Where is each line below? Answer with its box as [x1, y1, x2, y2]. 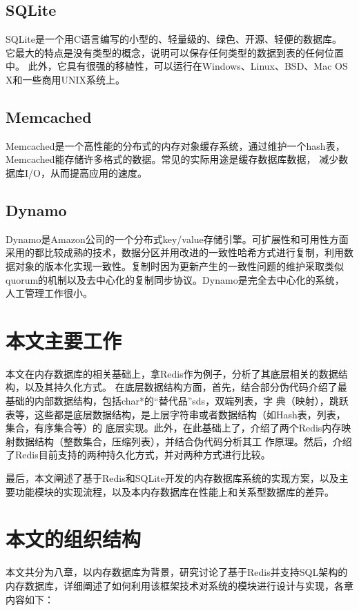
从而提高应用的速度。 [50, 165, 147, 180]
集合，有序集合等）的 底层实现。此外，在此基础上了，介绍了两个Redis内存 [6, 420, 342, 435]
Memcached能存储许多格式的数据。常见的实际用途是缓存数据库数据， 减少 [6, 152, 339, 166]
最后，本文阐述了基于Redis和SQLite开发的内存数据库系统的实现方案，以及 [6, 471, 339, 485]
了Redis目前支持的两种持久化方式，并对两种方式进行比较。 [6, 447, 271, 462]
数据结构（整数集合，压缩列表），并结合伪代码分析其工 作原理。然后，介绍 [14, 434, 352, 448]
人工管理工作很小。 [6, 286, 93, 300]
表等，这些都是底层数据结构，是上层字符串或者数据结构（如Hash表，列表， [6, 407, 346, 421]
